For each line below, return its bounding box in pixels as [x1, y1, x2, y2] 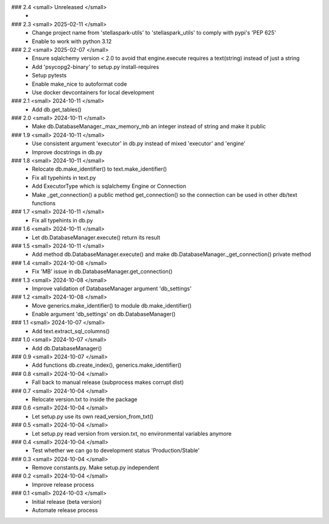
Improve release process [32, 481, 94, 488]
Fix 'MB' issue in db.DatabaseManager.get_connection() [32, 268, 173, 275]
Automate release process [32, 506, 98, 514]
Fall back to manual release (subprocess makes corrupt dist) [32, 378, 184, 386]
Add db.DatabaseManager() [32, 344, 102, 352]
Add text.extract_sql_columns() [32, 327, 110, 335]
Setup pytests [32, 72, 67, 79]
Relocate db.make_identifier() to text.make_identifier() [32, 165, 168, 173]
